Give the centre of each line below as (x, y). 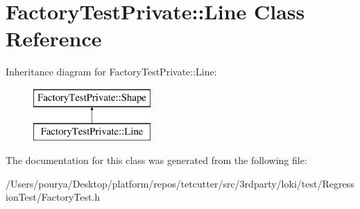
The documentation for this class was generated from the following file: (156, 160)
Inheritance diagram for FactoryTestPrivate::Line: (111, 72)
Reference (54, 38)
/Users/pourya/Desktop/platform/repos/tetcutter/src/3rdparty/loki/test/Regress (180, 183)
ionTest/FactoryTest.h (53, 197)
